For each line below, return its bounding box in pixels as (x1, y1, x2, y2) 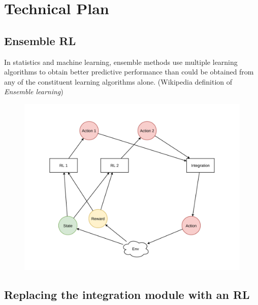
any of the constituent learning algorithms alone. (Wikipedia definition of (4, 76, 233, 87)
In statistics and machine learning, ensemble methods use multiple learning (4, 56, 238, 67)
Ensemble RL (4, 32, 76, 48)
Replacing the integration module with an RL (4, 286, 250, 302)
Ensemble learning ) (4, 86, 63, 97)
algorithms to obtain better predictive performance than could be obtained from (4, 66, 254, 77)
